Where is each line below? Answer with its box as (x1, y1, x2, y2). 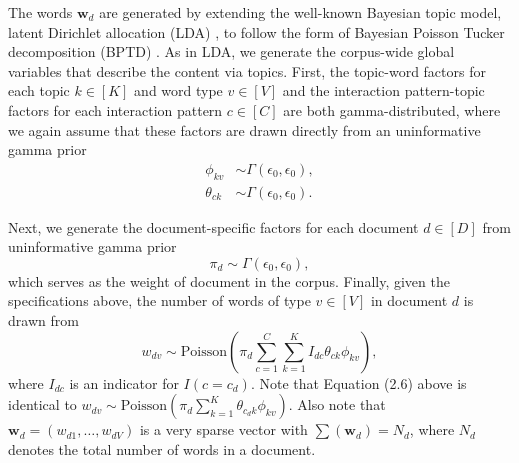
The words (8, 2, 73, 22)
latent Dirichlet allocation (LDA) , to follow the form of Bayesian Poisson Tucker (8, 21, 505, 42)
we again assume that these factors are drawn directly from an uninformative (8, 119, 481, 140)
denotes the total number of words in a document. (8, 438, 316, 459)
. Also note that (288, 394, 386, 415)
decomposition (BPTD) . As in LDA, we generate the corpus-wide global (8, 41, 455, 62)
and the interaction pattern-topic (282, 80, 485, 101)
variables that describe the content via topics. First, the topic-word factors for (8, 60, 486, 81)
